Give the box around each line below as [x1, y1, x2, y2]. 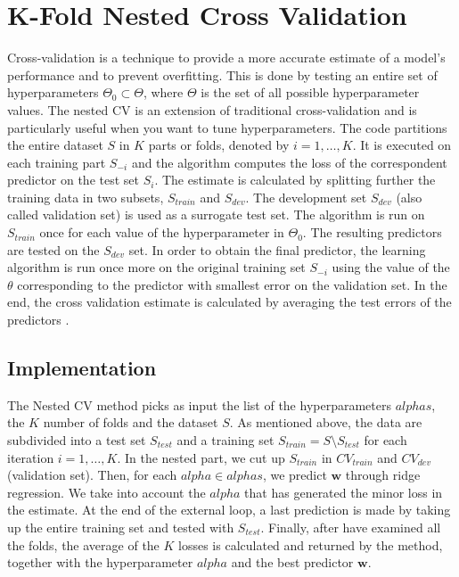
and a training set [176, 431, 275, 449]
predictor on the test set [7, 170, 139, 189]
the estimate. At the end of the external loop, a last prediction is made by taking [7, 500, 451, 519]
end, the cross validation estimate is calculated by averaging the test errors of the [7, 293, 452, 311]
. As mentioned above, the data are [229, 413, 422, 432]
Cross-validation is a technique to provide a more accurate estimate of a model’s [7, 48, 446, 67]
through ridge [345, 466, 421, 484]
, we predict [262, 466, 327, 484]
